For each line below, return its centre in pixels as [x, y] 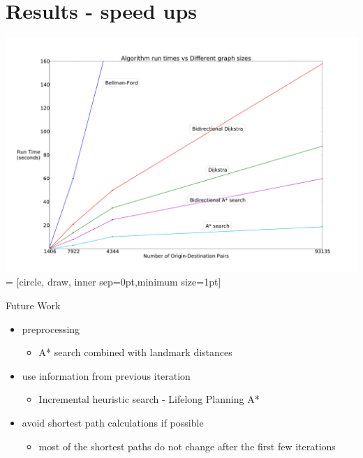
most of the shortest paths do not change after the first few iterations [187, 446]
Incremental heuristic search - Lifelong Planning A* [149, 399]
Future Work [33, 305]
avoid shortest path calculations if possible [113, 422]
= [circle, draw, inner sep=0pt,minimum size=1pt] [113, 282]
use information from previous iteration [106, 375]
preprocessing [51, 328]
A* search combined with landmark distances [135, 352]
